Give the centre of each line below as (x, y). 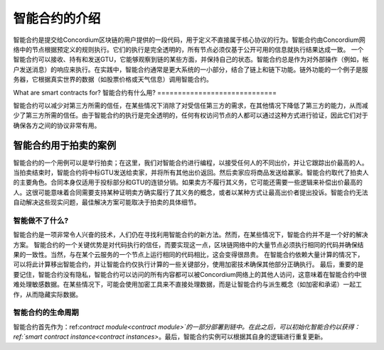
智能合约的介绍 (57, 18)
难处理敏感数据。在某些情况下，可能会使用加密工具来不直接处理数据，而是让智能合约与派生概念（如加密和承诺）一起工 (187, 285)
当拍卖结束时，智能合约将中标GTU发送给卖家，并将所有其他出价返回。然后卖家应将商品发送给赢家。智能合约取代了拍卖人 (191, 172)
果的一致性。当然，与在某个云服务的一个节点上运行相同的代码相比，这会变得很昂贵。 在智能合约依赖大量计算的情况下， (188, 255)
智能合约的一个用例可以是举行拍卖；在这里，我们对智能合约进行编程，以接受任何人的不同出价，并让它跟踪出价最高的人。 (191, 163)
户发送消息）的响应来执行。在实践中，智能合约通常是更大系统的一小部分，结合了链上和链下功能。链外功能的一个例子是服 (191, 69)
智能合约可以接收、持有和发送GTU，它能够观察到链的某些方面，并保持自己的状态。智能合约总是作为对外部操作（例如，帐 (191, 60)
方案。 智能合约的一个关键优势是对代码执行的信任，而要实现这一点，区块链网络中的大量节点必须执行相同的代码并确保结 (188, 244)
